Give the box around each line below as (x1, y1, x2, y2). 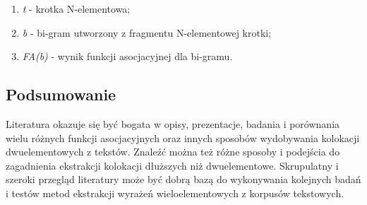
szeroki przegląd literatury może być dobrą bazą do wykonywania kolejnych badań (6, 172, 361, 187)
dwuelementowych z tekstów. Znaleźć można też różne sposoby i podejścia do (6, 144, 340, 159)
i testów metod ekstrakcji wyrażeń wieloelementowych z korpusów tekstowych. (6, 185, 344, 200)
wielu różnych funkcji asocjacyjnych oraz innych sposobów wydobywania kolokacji (6, 130, 360, 145)
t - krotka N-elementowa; (22, 1, 131, 16)
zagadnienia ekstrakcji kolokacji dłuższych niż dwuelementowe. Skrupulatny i (6, 158, 339, 172)
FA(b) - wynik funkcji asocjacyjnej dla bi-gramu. (22, 49, 233, 64)
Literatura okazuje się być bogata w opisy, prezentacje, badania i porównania (6, 116, 340, 131)
